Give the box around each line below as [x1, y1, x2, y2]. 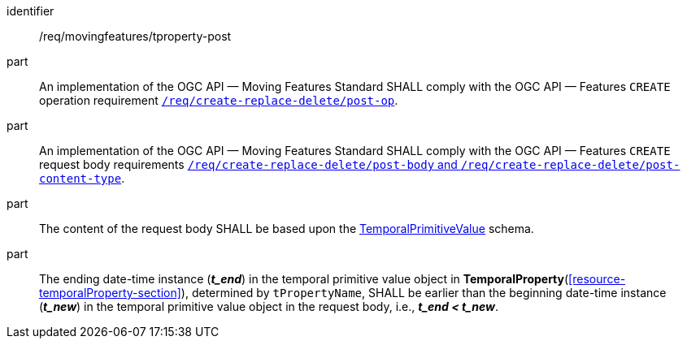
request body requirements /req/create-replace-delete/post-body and [39, 157, 458, 171]
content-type [39, 172, 122, 185]
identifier [7, 4, 54, 18]
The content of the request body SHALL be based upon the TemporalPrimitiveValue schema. [39, 222, 534, 235]
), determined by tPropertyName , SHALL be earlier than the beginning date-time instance [180, 286, 667, 300]
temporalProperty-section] [39, 286, 181, 300]
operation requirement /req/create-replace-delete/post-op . [39, 93, 398, 107]
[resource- [568, 272, 626, 286]
